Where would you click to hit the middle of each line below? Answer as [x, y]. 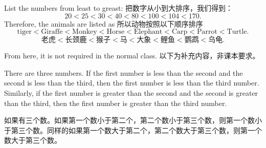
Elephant [148, 32]
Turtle [237, 32]
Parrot [207, 32]
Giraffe [52, 32]
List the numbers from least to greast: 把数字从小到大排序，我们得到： [119, 8]
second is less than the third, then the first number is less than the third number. [132, 83]
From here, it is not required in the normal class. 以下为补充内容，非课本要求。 [132, 56]
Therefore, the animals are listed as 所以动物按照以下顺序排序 [104, 23]
